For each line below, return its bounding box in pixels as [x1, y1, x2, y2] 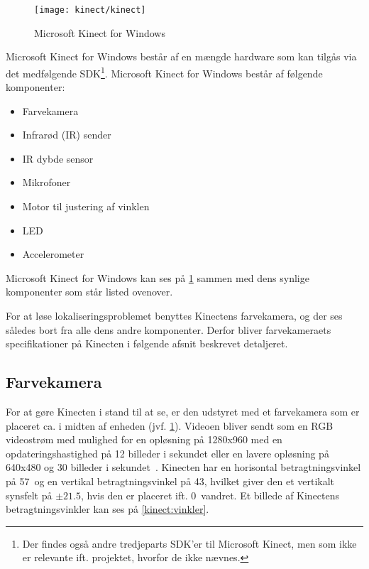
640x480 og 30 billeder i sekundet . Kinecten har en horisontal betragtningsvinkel [6, 460, 361, 475]
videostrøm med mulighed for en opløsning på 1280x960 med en [6, 432, 282, 447]
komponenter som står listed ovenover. [6, 284, 173, 299]
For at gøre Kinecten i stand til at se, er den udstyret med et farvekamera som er [6, 404, 360, 419]
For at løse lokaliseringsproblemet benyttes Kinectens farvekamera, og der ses [6, 308, 343, 323]
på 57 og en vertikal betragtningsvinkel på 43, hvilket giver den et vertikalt [6, 473, 335, 488]
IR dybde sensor [22, 151, 94, 166]
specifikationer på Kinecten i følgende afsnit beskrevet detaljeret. [6, 336, 288, 351]
